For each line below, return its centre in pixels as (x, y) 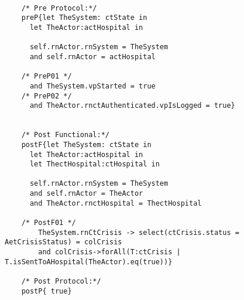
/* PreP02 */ (47, 96)
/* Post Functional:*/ (65, 135)
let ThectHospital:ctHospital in (94, 164)
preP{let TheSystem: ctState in (84, 18)
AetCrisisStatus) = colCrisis (63, 242)
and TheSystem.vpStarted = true (92, 86)
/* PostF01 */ (49, 223)
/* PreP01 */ (47, 76)
